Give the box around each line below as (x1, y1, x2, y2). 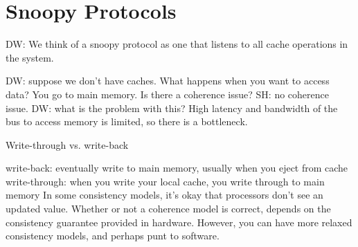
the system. (6, 50, 54, 64)
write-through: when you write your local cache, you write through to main (6, 174, 325, 188)
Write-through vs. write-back (6, 137, 129, 152)
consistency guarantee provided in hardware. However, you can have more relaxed (6, 214, 352, 229)
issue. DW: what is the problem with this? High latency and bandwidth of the (6, 100, 338, 115)
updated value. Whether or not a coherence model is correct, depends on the (6, 201, 331, 216)
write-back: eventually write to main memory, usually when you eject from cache (6, 161, 348, 175)
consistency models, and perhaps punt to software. (6, 228, 220, 243)
